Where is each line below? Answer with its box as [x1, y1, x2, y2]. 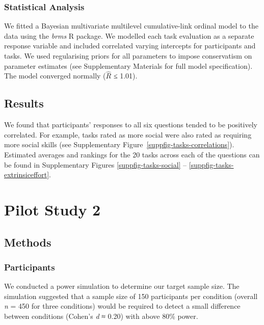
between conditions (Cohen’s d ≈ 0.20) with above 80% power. [4, 310, 198, 321]
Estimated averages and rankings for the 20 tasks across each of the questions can [4, 149, 260, 159]
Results [4, 95, 44, 111]
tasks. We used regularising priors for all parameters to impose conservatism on [4, 50, 252, 61]
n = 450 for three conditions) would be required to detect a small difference [4, 301, 241, 311]
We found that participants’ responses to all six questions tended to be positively [4, 119, 257, 130]
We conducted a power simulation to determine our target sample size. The [4, 281, 240, 291]
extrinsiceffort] [4, 169, 49, 180]
